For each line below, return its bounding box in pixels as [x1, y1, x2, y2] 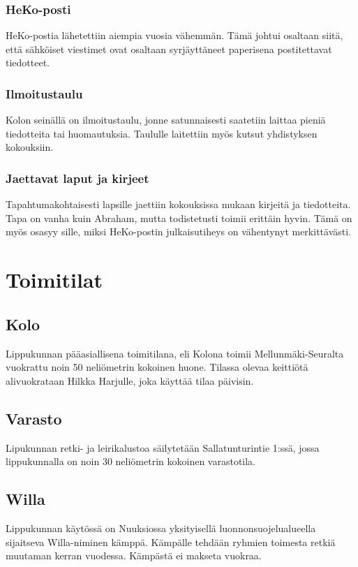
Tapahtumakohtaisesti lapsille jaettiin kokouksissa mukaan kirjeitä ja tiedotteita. [6, 197, 351, 212]
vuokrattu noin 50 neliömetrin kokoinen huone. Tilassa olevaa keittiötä [6, 360, 308, 374]
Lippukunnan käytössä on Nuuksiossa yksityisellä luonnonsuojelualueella [6, 520, 316, 535]
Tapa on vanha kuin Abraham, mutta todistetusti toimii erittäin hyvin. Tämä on [6, 210, 352, 225]
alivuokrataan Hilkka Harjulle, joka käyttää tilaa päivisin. [6, 373, 254, 388]
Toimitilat [6, 265, 103, 294]
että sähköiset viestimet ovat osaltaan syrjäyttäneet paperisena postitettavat [6, 41, 332, 56]
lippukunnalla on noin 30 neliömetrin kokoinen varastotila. [6, 454, 256, 469]
